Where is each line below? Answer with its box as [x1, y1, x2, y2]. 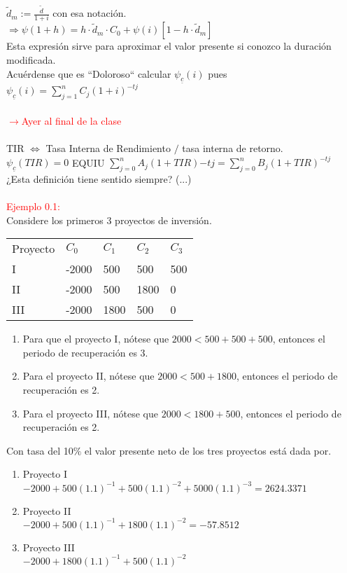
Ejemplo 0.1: [6, 199, 60, 214]
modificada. [6, 52, 56, 67]
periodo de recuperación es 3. [22, 345, 148, 359]
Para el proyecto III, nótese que [22, 406, 159, 420]
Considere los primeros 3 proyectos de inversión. [6, 212, 212, 227]
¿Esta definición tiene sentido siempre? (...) [6, 171, 192, 186]
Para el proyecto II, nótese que [22, 368, 155, 383]
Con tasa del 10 [6, 443, 73, 457]
